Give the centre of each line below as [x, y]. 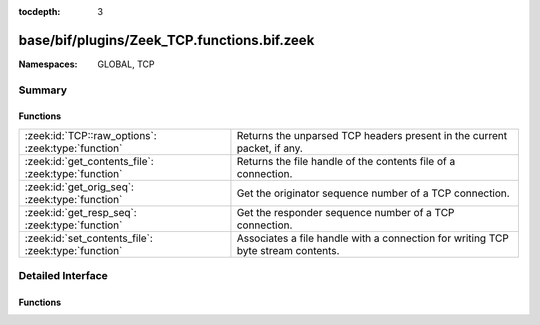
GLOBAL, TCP [126, 64]
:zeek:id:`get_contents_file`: [89, 161]
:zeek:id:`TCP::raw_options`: [90, 135]
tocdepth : [39, 11]
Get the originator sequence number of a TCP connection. [373, 193]
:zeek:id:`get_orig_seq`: [79, 187]
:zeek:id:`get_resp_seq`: [80, 212]
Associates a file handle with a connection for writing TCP [372, 238]
